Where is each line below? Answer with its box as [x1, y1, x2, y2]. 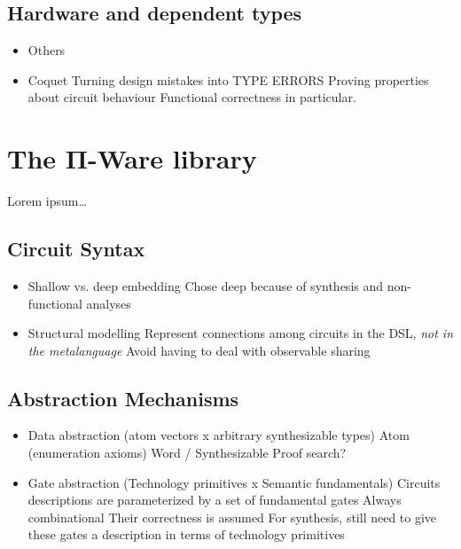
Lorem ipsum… [7, 192, 87, 210]
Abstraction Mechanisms [7, 384, 239, 412]
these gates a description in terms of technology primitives [27, 525, 345, 544]
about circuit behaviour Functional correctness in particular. [27, 88, 356, 106]
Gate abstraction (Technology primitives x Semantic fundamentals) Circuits [27, 473, 441, 491]
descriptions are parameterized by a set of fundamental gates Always [27, 490, 402, 509]
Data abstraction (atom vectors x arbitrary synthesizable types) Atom [27, 426, 410, 444]
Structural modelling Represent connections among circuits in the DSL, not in [27, 324, 454, 342]
